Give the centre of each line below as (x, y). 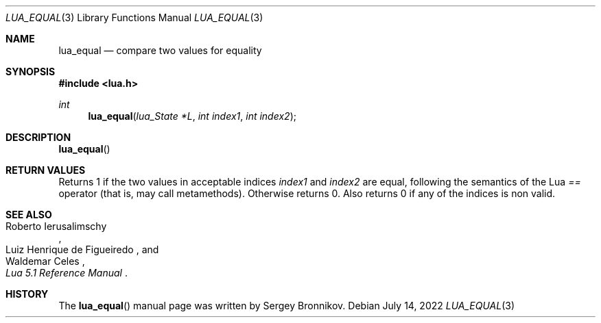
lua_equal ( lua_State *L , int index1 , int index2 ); (192, 116)
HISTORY (27, 294)
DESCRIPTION (38, 137)
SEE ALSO (29, 215)
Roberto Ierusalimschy (56, 226)
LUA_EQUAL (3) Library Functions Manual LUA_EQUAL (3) (134, 17)
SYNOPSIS (31, 72)
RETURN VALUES (46, 170)
